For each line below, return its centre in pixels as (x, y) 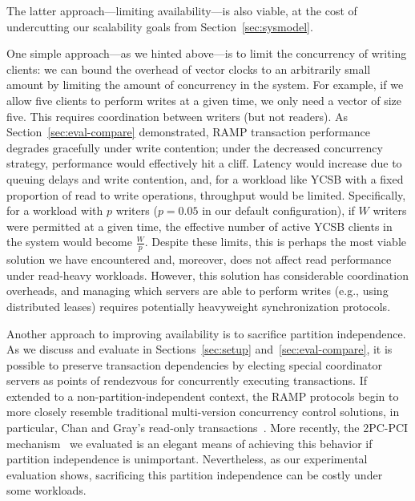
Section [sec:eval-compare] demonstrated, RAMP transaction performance (188, 132)
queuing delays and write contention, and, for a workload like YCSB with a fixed (205, 178)
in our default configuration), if (278, 210)
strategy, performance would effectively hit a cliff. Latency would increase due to (204, 163)
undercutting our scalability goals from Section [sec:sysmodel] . (160, 26)
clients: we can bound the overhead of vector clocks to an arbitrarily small (189, 69)
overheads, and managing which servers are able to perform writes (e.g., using (197, 291)
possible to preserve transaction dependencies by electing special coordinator (194, 364)
